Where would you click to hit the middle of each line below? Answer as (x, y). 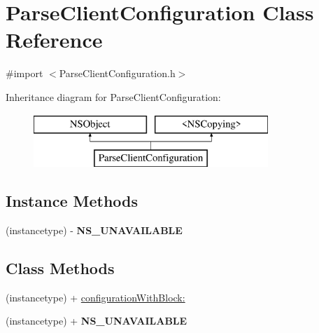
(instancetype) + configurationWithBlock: (95, 297)
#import (24, 73)
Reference (54, 40)
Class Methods (60, 267)
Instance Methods (72, 201)
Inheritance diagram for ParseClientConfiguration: (113, 96)
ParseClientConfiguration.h (117, 73)
